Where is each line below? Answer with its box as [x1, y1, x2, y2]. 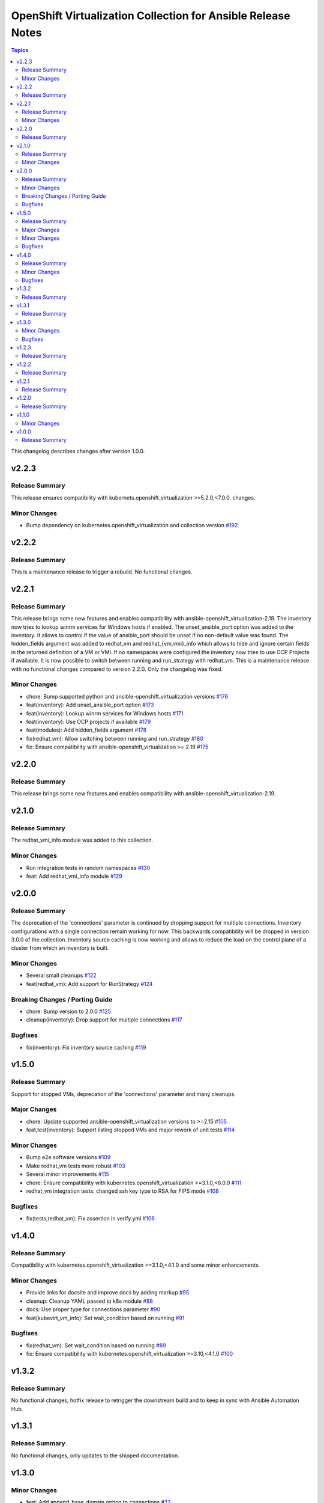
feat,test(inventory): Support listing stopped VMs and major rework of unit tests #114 [26, 1126, 235, 1133]
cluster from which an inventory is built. [11, 944, 109, 952]
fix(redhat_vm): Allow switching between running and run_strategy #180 [26, 735, 203, 742]
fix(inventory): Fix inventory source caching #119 [26, 1044, 146, 1051]
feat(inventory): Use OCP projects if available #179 [26, 718, 151, 725]
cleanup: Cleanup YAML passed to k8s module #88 [26, 1297, 153, 1305]
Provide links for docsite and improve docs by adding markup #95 [26, 1289, 190, 1296]
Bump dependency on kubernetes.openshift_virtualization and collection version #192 [26, 522, 238, 528]
